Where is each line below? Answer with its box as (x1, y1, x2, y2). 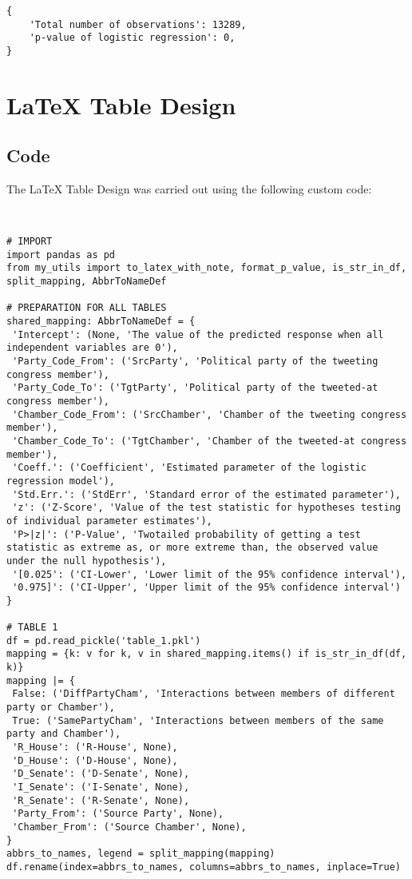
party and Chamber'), (6, 728, 121, 740)
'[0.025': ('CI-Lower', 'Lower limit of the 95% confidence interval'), (12, 568, 407, 580)
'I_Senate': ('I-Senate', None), (12, 782, 190, 793)
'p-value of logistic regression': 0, (29, 32, 236, 44)
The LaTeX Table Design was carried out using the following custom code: (6, 181, 372, 197)
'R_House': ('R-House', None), (12, 742, 178, 754)
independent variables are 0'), (6, 342, 178, 354)
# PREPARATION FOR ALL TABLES (6, 302, 167, 314)
